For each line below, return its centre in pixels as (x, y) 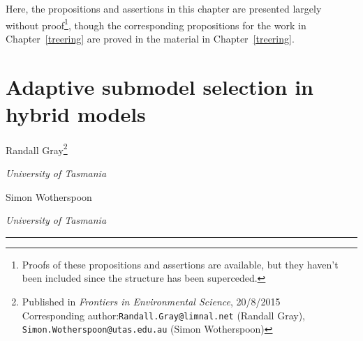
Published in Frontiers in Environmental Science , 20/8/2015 (151, 301)
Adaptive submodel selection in (160, 86)
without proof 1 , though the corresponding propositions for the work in (156, 24)
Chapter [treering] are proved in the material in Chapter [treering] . (150, 38)
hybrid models (76, 113)
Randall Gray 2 (37, 149)
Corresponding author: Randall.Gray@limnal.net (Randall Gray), (163, 315)
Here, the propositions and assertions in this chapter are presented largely (164, 8)
